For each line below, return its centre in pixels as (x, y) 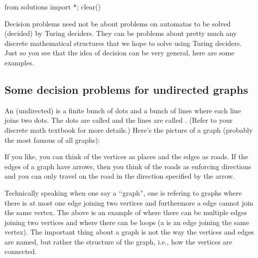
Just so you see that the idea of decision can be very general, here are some (120, 53)
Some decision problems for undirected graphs (126, 89)
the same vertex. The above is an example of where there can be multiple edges (126, 212)
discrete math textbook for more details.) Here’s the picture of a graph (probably (129, 129)
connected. (21, 251)
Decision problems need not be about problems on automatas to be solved (118, 23)
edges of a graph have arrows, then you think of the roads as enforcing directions (128, 166)
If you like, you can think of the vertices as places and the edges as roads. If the (126, 156)
